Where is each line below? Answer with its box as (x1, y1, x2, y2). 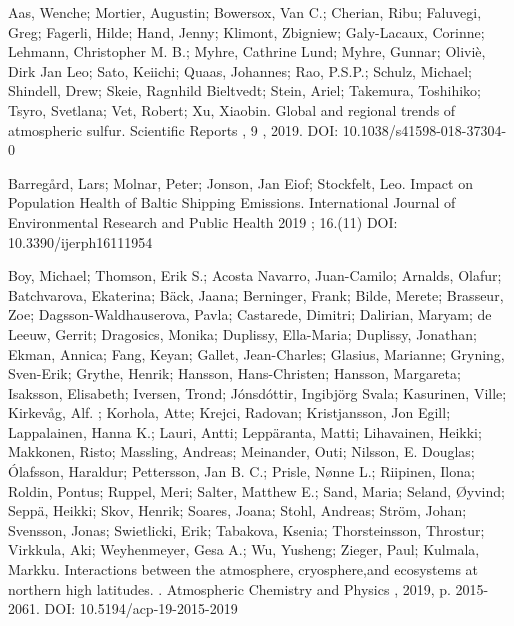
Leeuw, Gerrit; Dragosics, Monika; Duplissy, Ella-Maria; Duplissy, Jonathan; (8, 323, 478, 344)
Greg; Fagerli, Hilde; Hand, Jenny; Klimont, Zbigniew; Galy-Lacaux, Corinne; (8, 21, 485, 42)
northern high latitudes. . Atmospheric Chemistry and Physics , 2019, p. (8, 578, 451, 599)
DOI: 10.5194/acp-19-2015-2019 (44, 598, 238, 619)
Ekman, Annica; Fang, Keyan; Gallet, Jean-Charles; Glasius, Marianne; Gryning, (8, 343, 505, 364)
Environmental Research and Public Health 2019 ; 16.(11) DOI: (8, 211, 398, 232)
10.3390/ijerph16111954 (8, 231, 153, 252)
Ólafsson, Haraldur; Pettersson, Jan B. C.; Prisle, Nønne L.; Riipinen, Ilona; (8, 461, 475, 482)
